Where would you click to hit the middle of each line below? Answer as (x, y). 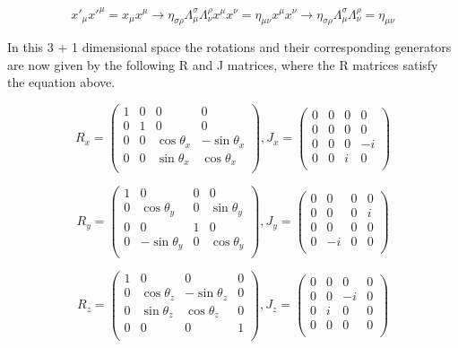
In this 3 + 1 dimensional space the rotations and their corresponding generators (229, 47)
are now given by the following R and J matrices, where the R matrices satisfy (223, 64)
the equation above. (61, 82)
